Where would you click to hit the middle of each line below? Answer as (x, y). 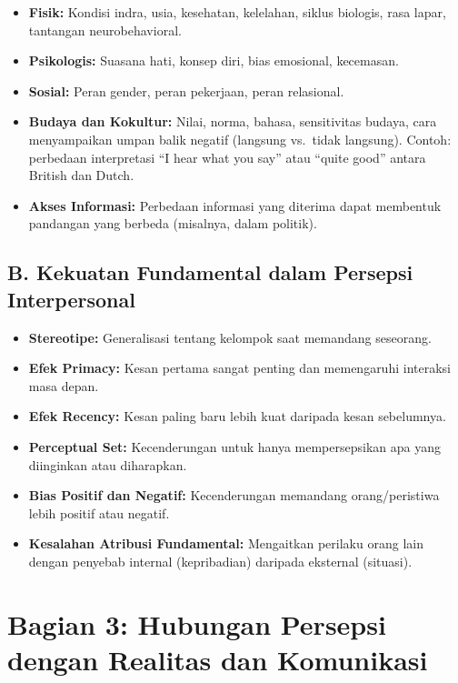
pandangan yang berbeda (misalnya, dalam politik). (173, 223)
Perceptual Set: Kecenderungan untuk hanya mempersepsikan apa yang (234, 446)
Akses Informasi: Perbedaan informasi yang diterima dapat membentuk (235, 205)
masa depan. (64, 385)
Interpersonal (71, 299)
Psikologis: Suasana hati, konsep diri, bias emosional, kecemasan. (214, 60)
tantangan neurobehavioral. (105, 30)
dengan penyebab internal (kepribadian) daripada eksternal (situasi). (220, 561)
